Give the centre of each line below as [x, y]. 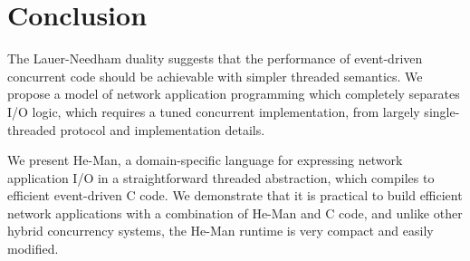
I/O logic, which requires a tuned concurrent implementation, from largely [214, 111]
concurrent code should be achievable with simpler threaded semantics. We [215, 76]
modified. [33, 249]
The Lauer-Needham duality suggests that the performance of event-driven [215, 58]
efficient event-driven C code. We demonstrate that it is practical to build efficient [235, 195]
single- [442, 111]
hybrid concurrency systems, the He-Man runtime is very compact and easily [221, 231]
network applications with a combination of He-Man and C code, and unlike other [235, 213]
